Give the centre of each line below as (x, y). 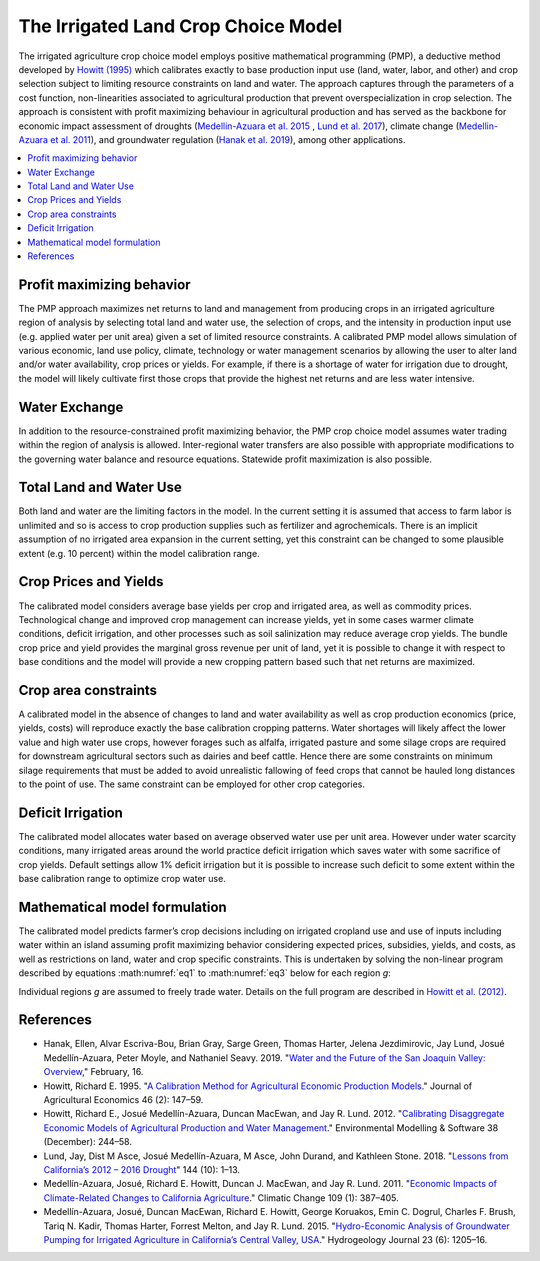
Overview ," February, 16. (93, 1072)
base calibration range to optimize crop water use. (122, 879)
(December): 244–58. (87, 1142)
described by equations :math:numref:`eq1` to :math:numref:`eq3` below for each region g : (205, 973)
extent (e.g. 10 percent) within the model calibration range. (139, 553)
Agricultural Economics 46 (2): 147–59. (123, 1099)
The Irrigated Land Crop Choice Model (180, 26)
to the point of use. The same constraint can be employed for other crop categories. (191, 784)
